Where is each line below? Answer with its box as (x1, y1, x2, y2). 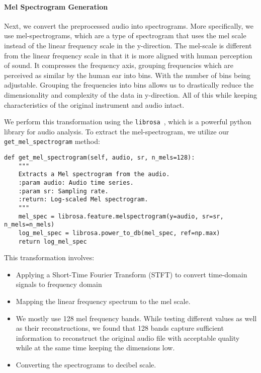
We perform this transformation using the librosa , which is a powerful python (4, 116, 251, 127)
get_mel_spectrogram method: (4, 136, 100, 146)
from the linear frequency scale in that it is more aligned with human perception (4, 50, 252, 60)
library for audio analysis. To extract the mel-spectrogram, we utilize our (4, 126, 229, 136)
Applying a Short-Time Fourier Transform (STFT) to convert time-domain (16, 269, 247, 279)
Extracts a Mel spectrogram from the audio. (18, 171, 170, 178)
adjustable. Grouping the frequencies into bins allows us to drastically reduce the (4, 80, 254, 90)
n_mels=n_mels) (4, 221, 55, 229)
